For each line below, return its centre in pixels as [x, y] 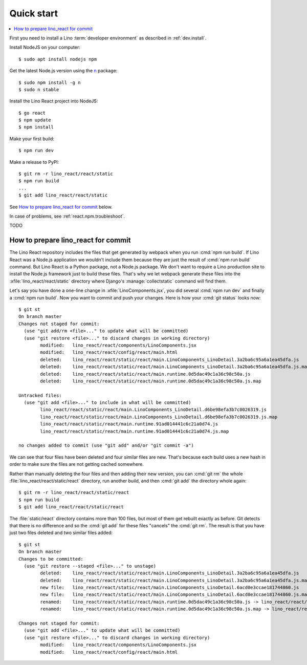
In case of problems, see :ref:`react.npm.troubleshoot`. [67, 216]
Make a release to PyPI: [34, 162]
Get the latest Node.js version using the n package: [63, 71]
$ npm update [35, 120]
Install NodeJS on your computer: [45, 47]
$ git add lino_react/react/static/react [71, 507]
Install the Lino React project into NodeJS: [54, 101]
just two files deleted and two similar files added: [61, 533]
